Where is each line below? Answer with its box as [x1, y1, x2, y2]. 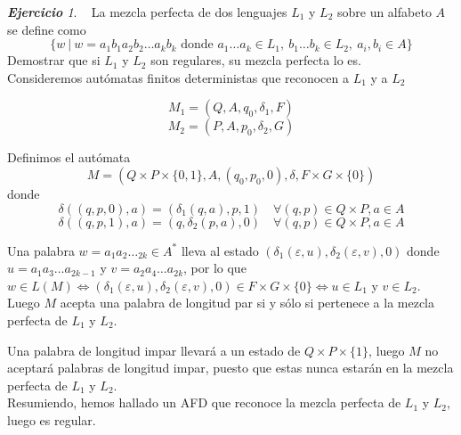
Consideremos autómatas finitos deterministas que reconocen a [7, 68, 349, 86]
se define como [7, 20, 86, 38]
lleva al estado [181, 241, 259, 259]
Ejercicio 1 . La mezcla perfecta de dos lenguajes [7, 3, 287, 21]
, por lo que [183, 259, 247, 277]
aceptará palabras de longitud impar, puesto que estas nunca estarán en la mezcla [7, 358, 454, 377]
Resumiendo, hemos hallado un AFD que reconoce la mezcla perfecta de [7, 393, 401, 412]
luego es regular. [7, 410, 96, 429]
